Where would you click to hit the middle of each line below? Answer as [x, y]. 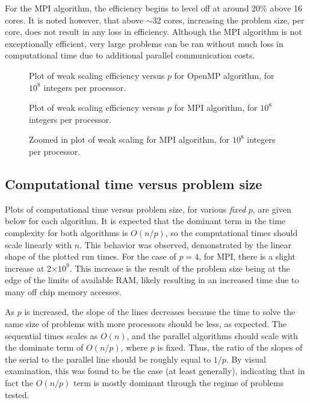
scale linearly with [38, 244]
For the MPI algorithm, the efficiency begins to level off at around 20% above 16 [154, 8]
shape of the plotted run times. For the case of [91, 256]
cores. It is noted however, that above [74, 20]
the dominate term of [44, 347]
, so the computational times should [231, 232]
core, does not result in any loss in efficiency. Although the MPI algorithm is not [153, 32]
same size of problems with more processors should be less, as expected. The [146, 324]
